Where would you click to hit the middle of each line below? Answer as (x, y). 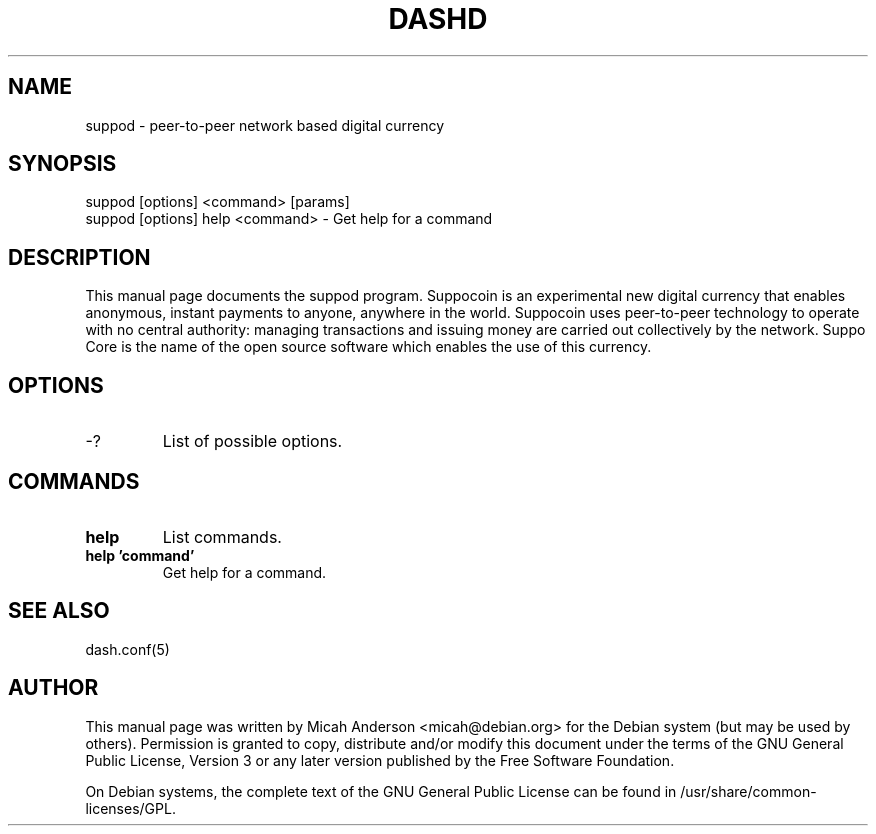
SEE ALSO (59, 611)
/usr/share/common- (748, 791)
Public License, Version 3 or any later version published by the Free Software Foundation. (380, 760)
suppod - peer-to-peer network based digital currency (265, 125)
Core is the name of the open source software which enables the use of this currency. (368, 347)
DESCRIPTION (79, 257)
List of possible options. (252, 441)
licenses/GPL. (130, 808)
